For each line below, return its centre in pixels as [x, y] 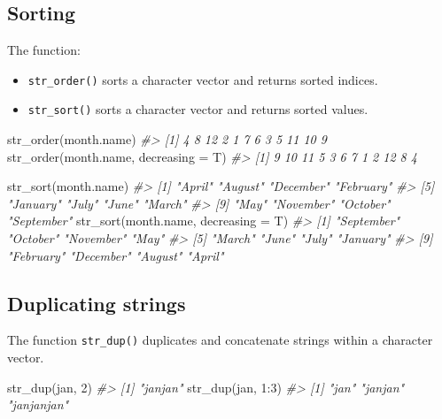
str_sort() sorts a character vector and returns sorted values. [198, 109]
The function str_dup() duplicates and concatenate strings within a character [220, 340]
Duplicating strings [97, 303]
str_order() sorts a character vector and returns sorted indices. [203, 79]
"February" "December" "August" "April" [116, 255]
